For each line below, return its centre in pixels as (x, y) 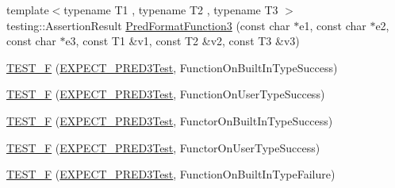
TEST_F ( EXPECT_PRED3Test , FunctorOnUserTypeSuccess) (163, 147)
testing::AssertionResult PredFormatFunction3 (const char (148, 25)
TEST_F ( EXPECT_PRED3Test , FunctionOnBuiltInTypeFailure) (171, 174)
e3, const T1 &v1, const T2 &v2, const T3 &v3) (182, 41)
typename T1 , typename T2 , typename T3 (171, 10)
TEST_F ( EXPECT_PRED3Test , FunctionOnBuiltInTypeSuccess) (172, 67)
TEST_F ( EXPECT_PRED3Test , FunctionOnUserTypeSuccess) (166, 94)
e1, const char (333, 25)
